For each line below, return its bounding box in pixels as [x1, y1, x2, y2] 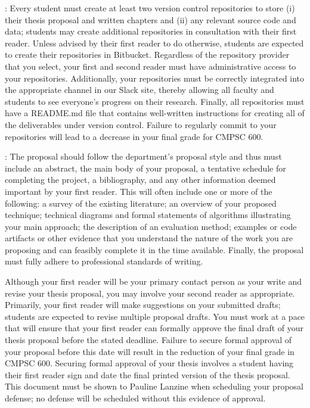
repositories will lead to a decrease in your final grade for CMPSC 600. [5, 130, 263, 142]
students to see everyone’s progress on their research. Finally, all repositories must [5, 95, 305, 107]
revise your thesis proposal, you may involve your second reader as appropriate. [5, 286, 295, 299]
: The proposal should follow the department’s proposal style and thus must [5, 150, 282, 163]
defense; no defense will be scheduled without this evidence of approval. [5, 392, 266, 404]
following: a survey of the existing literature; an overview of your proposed [5, 197, 277, 209]
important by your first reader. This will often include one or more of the [5, 185, 272, 197]
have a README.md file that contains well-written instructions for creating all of [5, 107, 305, 119]
